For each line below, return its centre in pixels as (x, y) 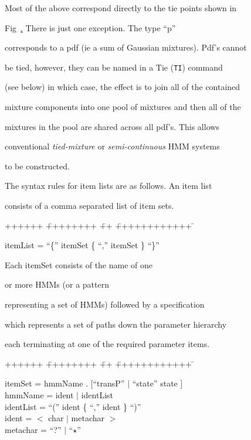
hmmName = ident (39, 394)
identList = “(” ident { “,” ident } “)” (73, 406)
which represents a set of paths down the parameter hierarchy (116, 324)
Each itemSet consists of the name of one (79, 264)
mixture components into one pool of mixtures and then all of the (123, 107)
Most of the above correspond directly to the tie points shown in (121, 8)
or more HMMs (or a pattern (57, 284)
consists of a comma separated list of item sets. (89, 205)
